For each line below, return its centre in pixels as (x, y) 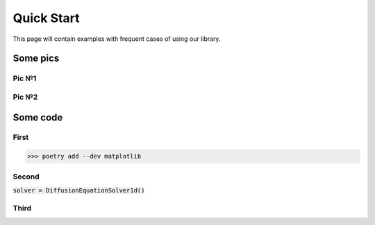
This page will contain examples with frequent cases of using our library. (117, 39)
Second (26, 177)
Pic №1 (25, 78)
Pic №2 (25, 97)
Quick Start (46, 18)
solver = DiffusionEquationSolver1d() (79, 190)
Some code (38, 117)
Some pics (36, 58)
